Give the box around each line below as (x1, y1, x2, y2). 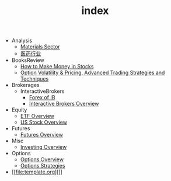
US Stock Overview (20, 119, 67, 126)
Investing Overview (20, 144, 67, 151)
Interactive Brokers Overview (29, 100, 99, 107)
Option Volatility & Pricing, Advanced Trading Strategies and (20, 69, 165, 76)
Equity (11, 106, 27, 113)
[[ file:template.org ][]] (11, 168, 62, 176)
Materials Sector (20, 43, 60, 50)
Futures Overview (20, 131, 63, 138)
